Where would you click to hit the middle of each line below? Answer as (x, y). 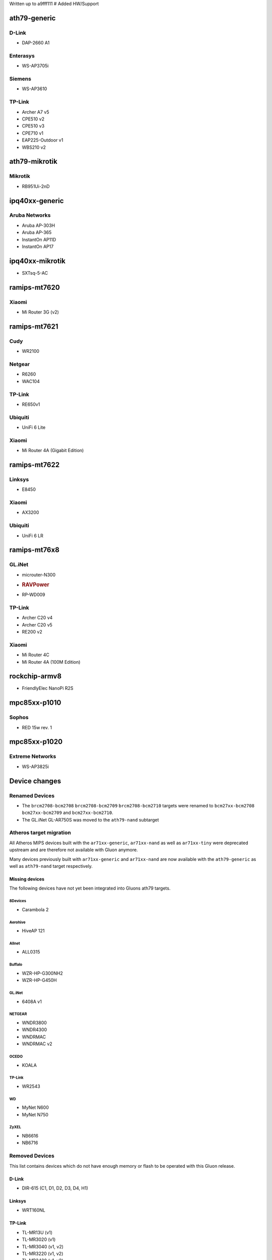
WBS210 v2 (34, 147)
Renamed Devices (32, 795)
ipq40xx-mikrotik (37, 261)
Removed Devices (32, 1156)
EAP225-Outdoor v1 (43, 140)
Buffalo (16, 965)
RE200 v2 (32, 632)
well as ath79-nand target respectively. (51, 866)
